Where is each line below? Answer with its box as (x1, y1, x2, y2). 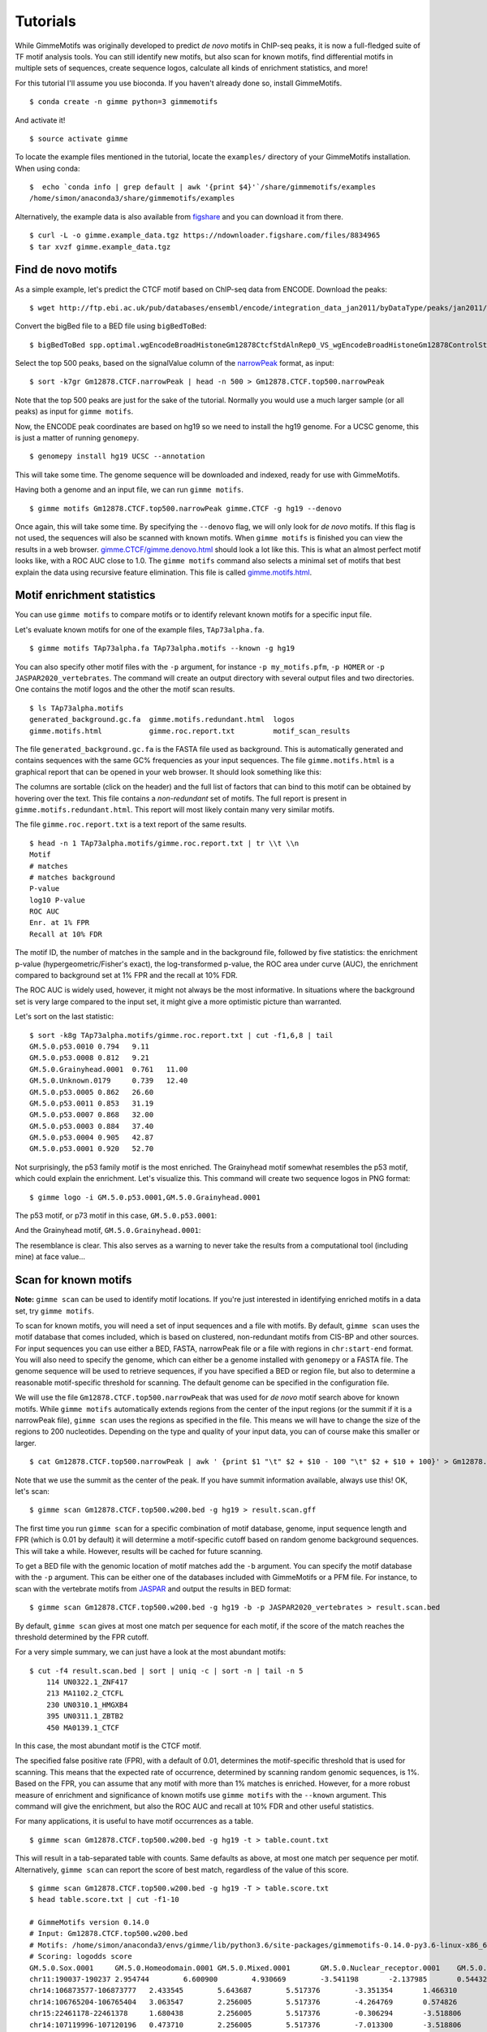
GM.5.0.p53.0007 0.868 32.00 (29, 1110, 154, 1119)
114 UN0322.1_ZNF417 (45, 1678, 128, 1687)
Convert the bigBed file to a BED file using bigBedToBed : (15, 321, 207, 331)
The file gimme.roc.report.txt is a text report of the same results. (15, 819, 247, 829)
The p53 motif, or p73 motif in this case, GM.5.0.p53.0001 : (15, 1211, 218, 1221)
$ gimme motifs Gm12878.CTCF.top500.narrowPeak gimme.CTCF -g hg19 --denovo (29, 504, 343, 513)
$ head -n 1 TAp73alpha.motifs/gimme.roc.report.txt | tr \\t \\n (29, 838, 300, 848)
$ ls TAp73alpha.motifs (29, 703, 124, 713)
